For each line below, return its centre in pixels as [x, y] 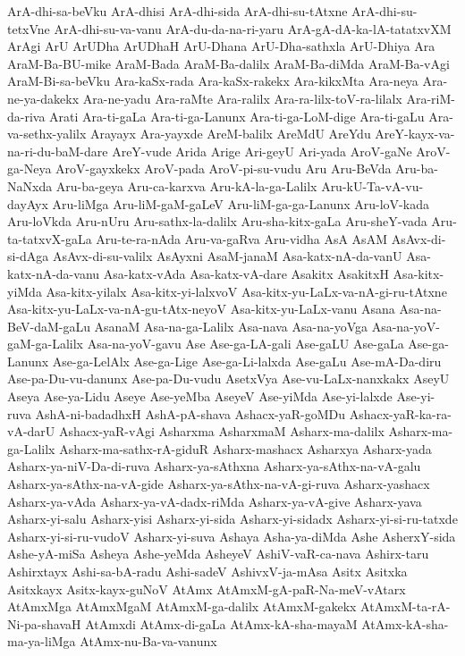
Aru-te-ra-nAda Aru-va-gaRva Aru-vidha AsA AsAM [241, 238]
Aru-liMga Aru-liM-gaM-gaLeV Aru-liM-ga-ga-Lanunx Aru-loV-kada [241, 203]
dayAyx [28, 203]
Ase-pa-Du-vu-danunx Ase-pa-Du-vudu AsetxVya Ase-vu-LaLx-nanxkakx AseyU [228, 378]
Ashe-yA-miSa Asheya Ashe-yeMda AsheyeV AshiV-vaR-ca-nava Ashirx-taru [218, 554]
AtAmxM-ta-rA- [406, 606]
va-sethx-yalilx [47, 134]
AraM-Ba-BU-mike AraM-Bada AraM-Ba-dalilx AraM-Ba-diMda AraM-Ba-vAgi [228, 63]
